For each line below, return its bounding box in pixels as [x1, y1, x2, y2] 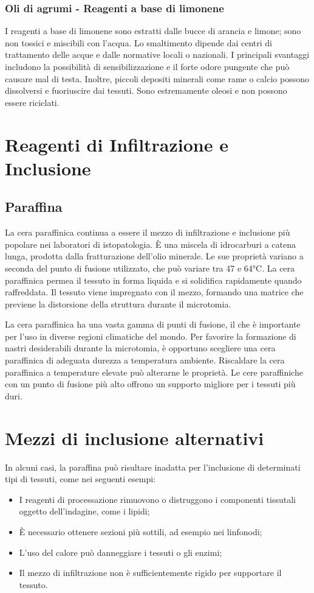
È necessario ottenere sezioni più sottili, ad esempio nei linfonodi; [19, 525, 262, 538]
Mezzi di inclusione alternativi [5, 425, 264, 450]
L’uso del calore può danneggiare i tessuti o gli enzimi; [19, 546, 222, 558]
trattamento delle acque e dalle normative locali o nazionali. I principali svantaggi [5, 48, 310, 61]
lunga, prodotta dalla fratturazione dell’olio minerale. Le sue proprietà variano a [5, 250, 304, 262]
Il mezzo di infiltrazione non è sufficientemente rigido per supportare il [19, 566, 282, 579]
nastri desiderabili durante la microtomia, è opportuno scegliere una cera [5, 342, 276, 354]
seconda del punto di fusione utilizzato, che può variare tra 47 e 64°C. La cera [5, 261, 295, 274]
